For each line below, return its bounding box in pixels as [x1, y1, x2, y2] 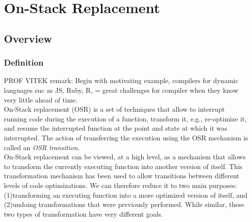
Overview [4, 31, 52, 46]
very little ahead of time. [4, 94, 78, 104]
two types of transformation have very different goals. [4, 208, 163, 219]
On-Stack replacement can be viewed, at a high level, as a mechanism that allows [4, 152, 246, 162]
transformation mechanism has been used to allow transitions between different [4, 171, 239, 181]
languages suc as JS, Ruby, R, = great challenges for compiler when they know [4, 85, 238, 95]
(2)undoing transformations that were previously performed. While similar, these [4, 199, 244, 209]
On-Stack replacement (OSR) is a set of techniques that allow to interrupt [4, 104, 225, 114]
